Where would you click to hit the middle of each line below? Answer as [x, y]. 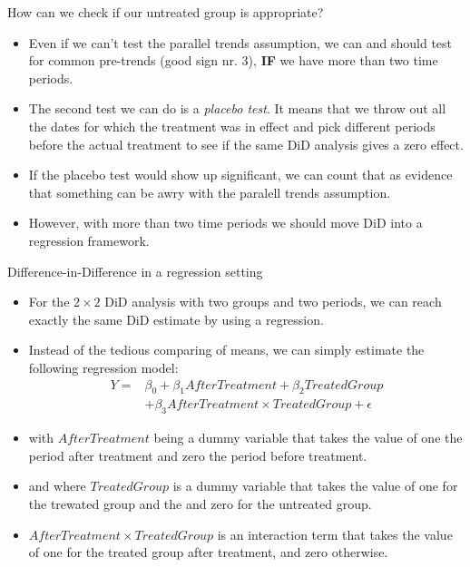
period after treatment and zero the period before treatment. [198, 455]
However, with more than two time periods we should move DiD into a [225, 223]
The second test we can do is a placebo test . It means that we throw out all [237, 108]
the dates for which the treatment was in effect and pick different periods [232, 126]
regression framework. [89, 240]
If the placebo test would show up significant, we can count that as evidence [240, 175]
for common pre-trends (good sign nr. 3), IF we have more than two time [233, 60]
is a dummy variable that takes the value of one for [315, 486]
